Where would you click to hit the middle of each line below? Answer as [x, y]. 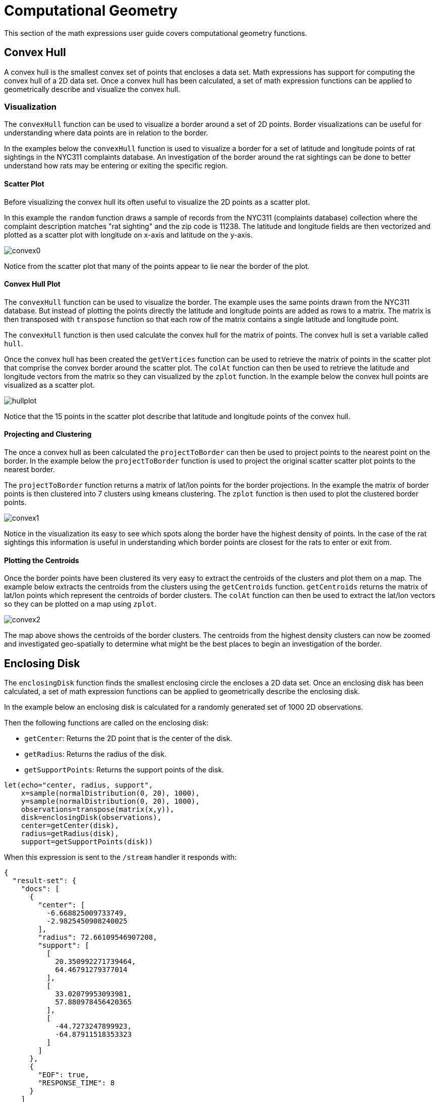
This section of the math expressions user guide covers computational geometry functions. [156, 33]
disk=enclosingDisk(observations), [91, 818]
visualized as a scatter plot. [49, 385]
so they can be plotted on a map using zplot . [80, 604]
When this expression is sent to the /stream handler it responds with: [120, 857]
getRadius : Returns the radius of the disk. [95, 754]
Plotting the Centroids [42, 560]
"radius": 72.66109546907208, [98, 937]
